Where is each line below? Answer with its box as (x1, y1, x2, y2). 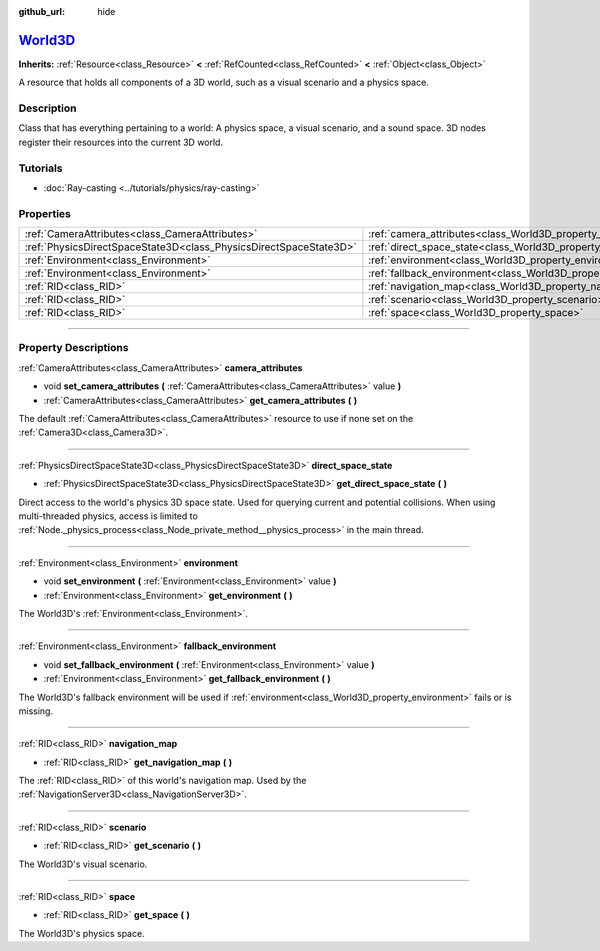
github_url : (18, 6, 65, 17)
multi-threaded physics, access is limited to (18, 510, 199, 522)
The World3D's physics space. (18, 927, 145, 939)
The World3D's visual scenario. (18, 858, 148, 870)
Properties (18, 206, 72, 220)
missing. (18, 705, 54, 717)
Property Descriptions (18, 341, 129, 355)
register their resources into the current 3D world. (18, 136, 224, 148)
